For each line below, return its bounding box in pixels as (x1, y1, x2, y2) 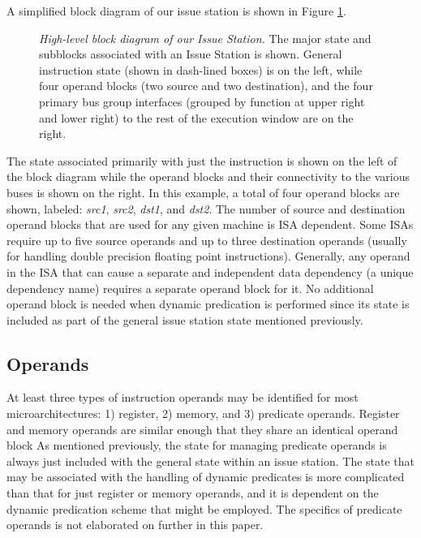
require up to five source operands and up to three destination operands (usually (6, 231, 407, 248)
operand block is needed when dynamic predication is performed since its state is (6, 295, 410, 312)
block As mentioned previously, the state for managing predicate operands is (6, 437, 387, 454)
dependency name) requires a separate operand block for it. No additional (6, 279, 374, 296)
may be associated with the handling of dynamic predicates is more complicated (6, 468, 405, 485)
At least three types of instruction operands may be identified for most (6, 389, 359, 406)
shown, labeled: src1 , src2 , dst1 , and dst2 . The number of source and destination (6, 200, 406, 217)
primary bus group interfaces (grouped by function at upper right (39, 93, 365, 110)
